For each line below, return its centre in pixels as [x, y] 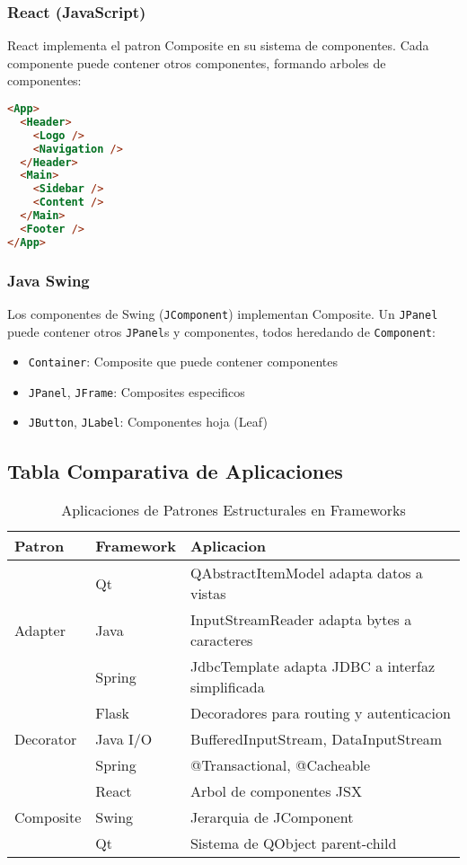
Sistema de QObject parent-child [293, 843]
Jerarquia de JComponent [272, 817]
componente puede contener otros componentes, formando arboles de [197, 62]
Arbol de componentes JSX [276, 791]
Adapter [40, 630]
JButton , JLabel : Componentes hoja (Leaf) [148, 422]
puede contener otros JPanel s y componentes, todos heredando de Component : [221, 331]
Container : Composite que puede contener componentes [183, 362]
